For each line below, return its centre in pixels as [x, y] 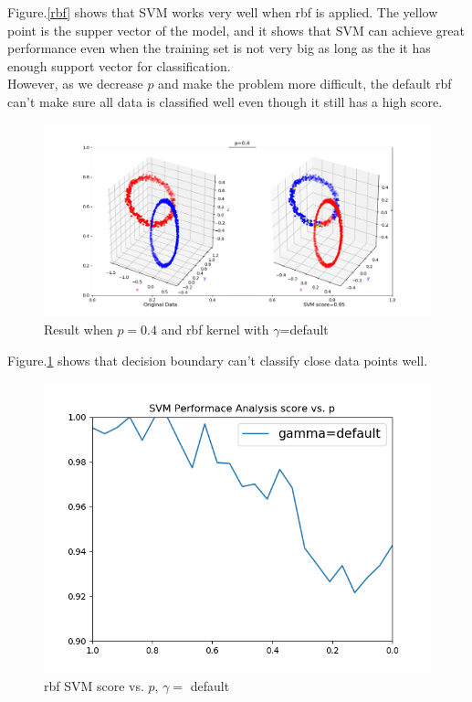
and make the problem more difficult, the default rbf [305, 84]
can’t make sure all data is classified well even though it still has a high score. [225, 101]
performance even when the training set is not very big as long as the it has [219, 48]
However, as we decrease [75, 84]
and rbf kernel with [215, 329]
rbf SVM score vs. [94, 685]
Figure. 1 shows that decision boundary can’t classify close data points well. [218, 360]
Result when [79, 329]
